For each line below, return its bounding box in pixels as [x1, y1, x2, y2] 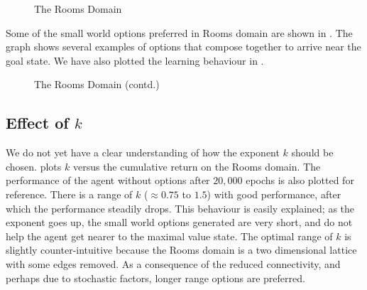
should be [291, 145, 334, 160]
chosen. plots [6, 159, 62, 173]
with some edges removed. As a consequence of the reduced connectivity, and [6, 256, 341, 271]
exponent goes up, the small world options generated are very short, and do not [6, 215, 353, 230]
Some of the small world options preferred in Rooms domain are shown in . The [6, 25, 353, 40]
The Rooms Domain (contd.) [34, 77, 160, 92]
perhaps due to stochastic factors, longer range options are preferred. [6, 270, 305, 285]
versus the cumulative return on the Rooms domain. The [72, 159, 321, 173]
